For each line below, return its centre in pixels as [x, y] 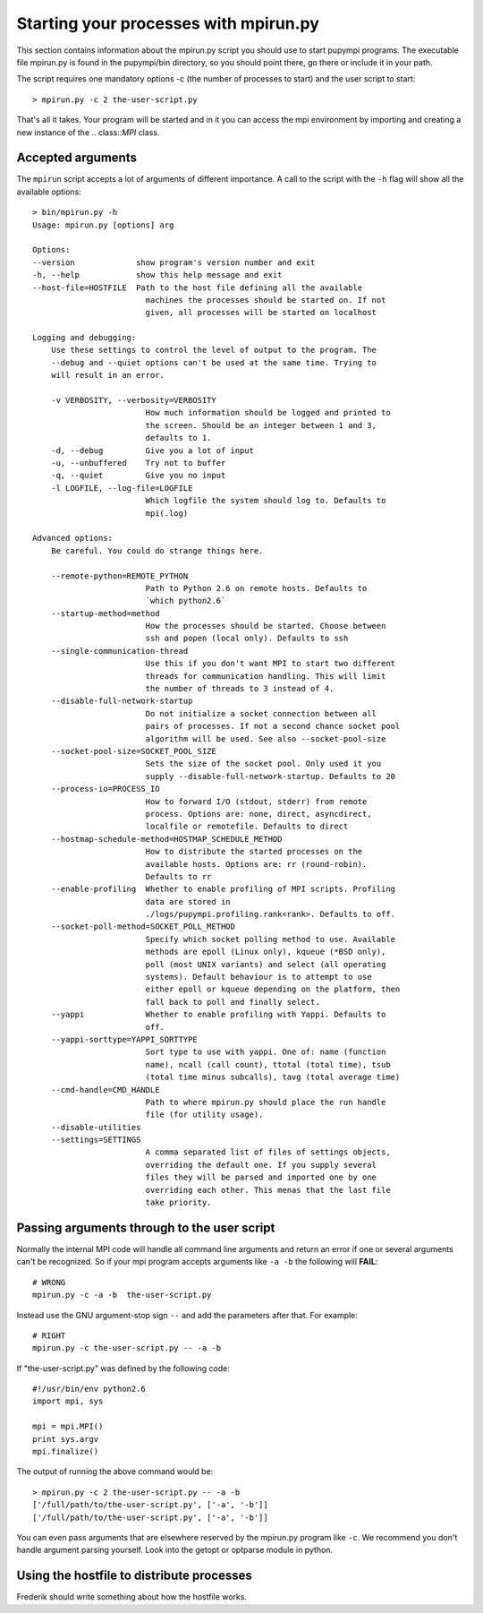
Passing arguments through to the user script [146, 1227]
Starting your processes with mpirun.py [168, 23]
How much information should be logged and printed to [268, 413]
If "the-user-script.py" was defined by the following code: [123, 1368]
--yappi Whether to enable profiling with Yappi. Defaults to [218, 1015]
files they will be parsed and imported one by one [261, 1177]
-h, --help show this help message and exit [157, 275]
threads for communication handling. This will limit [266, 676]
